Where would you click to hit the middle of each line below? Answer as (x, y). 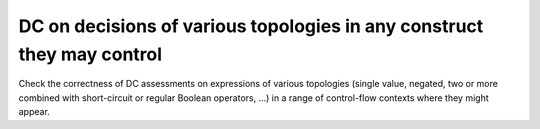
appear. (34, 112)
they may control (90, 54)
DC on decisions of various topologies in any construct (251, 26)
